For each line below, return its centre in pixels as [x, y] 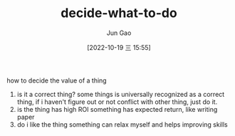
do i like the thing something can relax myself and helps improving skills [122, 124]
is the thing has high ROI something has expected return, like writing [117, 109]
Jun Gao [119, 33]
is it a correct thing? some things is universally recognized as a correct [121, 94]
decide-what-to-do [119, 13]
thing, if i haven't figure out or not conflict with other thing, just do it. [117, 102]
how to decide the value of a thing [57, 80]
